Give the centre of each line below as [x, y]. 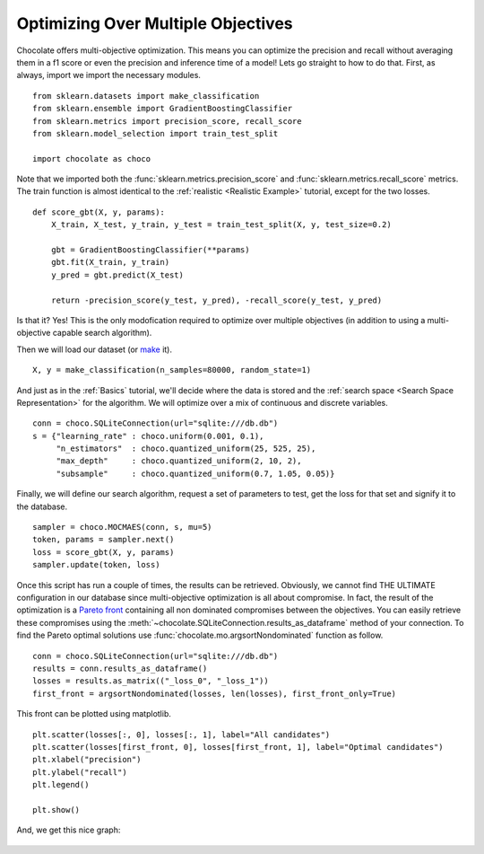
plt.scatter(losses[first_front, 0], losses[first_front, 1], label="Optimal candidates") [238, 747]
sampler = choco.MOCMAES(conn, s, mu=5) [122, 527]
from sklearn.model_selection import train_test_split [156, 133]
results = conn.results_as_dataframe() [120, 668]
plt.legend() [61, 785]
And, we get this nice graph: [69, 830]
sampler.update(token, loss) [96, 565]
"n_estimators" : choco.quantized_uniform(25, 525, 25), [186, 449]
